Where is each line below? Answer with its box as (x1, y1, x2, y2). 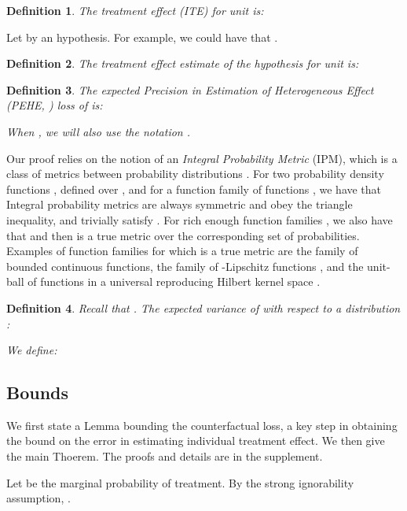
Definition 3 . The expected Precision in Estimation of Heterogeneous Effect (6, 81, 374, 98)
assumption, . (6, 490, 71, 506)
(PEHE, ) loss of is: (6, 97, 103, 113)
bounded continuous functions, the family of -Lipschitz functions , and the (6, 257, 364, 274)
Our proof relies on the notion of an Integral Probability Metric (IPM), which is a (6, 150, 398, 166)
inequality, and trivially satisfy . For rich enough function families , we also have (6, 211, 393, 228)
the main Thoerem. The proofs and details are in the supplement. (6, 448, 323, 465)
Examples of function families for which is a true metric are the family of (6, 243, 358, 259)
